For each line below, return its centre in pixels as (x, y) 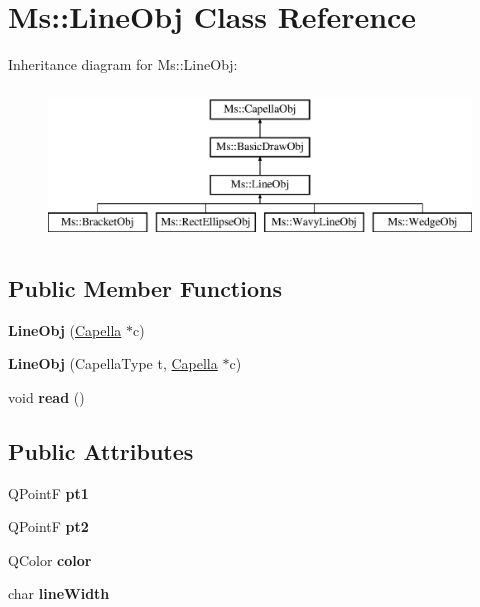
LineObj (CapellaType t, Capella (113, 363)
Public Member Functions (145, 287)
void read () (46, 396)
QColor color (50, 559)
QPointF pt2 (48, 526)
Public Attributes (101, 450)
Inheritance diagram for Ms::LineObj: (123, 64)
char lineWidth (59, 593)
